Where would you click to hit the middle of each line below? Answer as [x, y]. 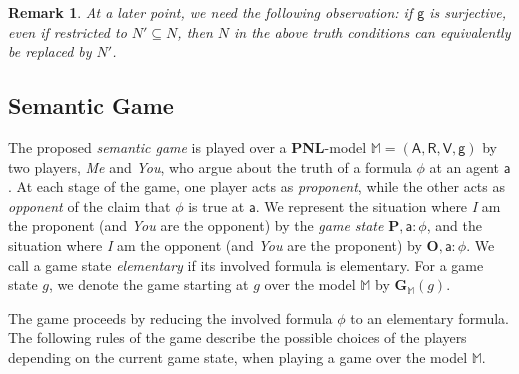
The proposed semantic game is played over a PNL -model [187, 146]
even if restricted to [67, 31]
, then [195, 31]
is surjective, [467, 12]
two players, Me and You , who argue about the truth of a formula [210, 166]
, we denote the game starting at [148, 284]
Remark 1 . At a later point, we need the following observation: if [210, 12]
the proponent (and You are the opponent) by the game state [196, 225]
